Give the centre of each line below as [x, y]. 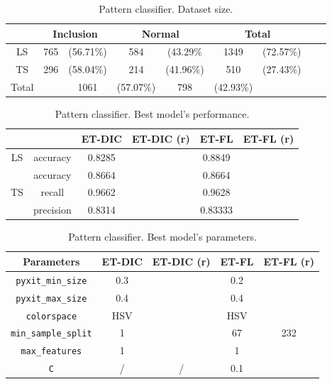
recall [52, 192]
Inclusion [75, 33]
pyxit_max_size [51, 298]
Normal [160, 33]
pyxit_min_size [51, 281]
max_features [51, 352]
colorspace [51, 316]
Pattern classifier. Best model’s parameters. [162, 237]
